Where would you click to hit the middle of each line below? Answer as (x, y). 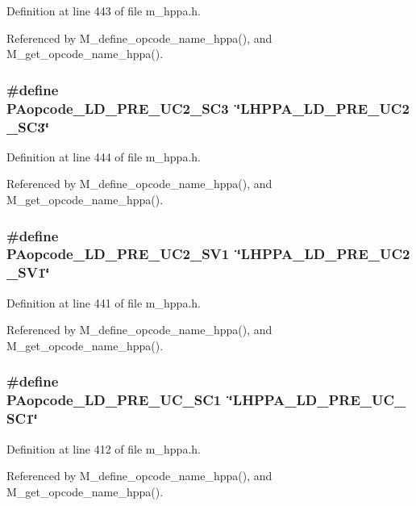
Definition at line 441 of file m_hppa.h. (104, 302)
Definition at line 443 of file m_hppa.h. (104, 10)
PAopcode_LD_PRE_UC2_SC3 (118, 108)
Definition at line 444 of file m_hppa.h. (104, 156)
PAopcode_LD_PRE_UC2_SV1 (118, 254)
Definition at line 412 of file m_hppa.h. (104, 448)
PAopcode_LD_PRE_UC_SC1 (114, 400)
